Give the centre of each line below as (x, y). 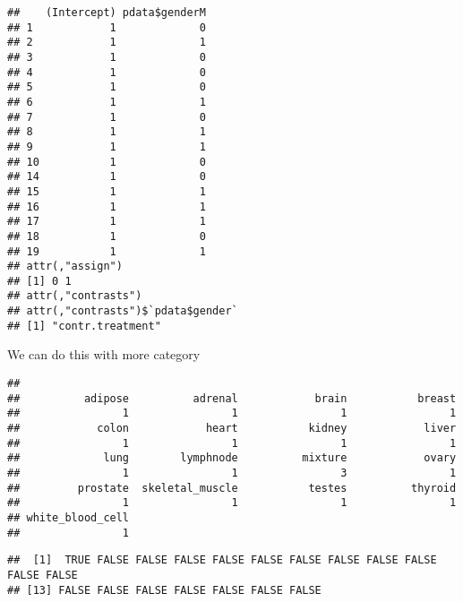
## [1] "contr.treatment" (84, 326)
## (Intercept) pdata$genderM (107, 13)
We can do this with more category (104, 354)
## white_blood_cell (69, 517)
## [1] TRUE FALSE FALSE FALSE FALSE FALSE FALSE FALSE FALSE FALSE (222, 560)
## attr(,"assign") (65, 267)
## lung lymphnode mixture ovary (232, 458)
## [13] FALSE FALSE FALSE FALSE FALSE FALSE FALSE (164, 590)
